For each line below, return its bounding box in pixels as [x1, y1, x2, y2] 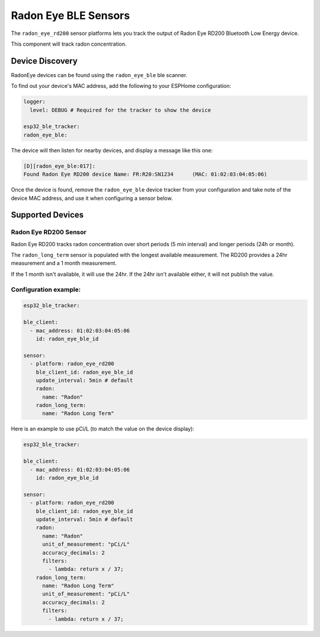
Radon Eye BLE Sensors [11, 9, 130, 22]
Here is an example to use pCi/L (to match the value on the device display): [11, 425, 195, 432]
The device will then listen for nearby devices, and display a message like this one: [11, 146, 213, 154]
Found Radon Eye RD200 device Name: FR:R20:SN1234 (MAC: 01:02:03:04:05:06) [23, 171, 268, 178]
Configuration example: [11, 285, 81, 294]
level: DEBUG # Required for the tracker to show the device [30, 107, 212, 113]
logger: [23, 98, 46, 105]
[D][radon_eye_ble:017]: [23, 163, 96, 169]
